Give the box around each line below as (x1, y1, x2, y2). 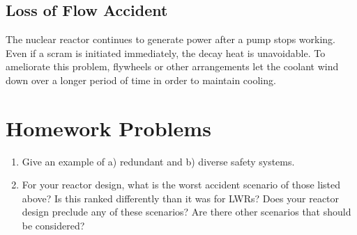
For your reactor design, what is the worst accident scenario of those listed (22, 177, 341, 192)
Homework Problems (6, 113, 211, 142)
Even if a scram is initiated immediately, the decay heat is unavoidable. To (6, 45, 326, 60)
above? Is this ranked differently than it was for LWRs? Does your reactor (22, 191, 340, 205)
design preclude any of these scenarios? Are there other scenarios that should (22, 204, 351, 219)
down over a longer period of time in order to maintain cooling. (6, 72, 276, 87)
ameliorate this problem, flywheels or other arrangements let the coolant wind (6, 59, 339, 74)
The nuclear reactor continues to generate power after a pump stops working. (6, 32, 335, 47)
